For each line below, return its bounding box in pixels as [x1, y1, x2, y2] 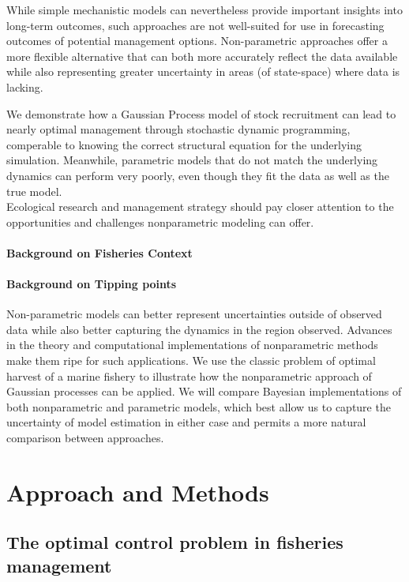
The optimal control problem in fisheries [6, 530, 343, 554]
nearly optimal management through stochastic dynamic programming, [6, 121, 351, 137]
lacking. [6, 78, 43, 95]
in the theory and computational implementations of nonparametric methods [6, 336, 378, 353]
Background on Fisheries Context [6, 244, 193, 261]
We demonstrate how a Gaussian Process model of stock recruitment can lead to [6, 105, 396, 122]
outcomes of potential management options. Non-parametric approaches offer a [6, 32, 388, 49]
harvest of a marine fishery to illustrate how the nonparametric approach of [6, 367, 372, 384]
